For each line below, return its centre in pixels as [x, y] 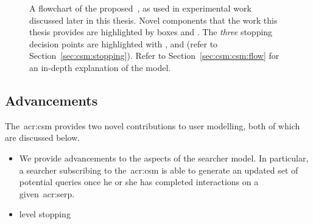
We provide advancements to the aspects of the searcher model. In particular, [164, 158]
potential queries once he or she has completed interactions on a [139, 182]
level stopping [45, 214]
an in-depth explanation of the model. [100, 67]
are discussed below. [43, 137]
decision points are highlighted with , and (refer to [124, 43]
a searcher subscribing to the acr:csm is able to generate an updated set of [159, 170]
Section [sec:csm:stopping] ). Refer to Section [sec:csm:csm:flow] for [154, 56]
